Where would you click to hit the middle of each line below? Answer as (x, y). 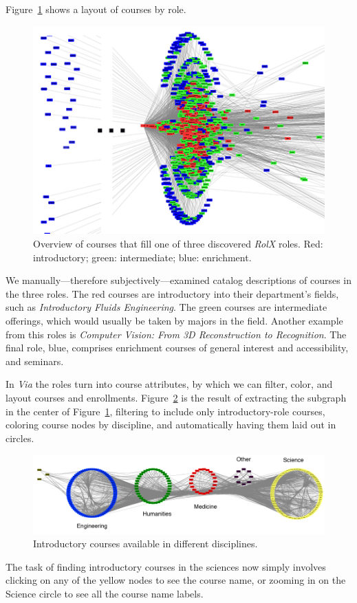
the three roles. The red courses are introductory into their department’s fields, (172, 293)
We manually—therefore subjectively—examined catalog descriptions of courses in (178, 280)
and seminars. (35, 361)
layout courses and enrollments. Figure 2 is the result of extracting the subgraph (176, 397)
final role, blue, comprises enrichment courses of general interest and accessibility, (177, 348)
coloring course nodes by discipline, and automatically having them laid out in (171, 425)
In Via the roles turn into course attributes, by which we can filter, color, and (169, 384)
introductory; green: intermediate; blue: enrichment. (142, 257)
